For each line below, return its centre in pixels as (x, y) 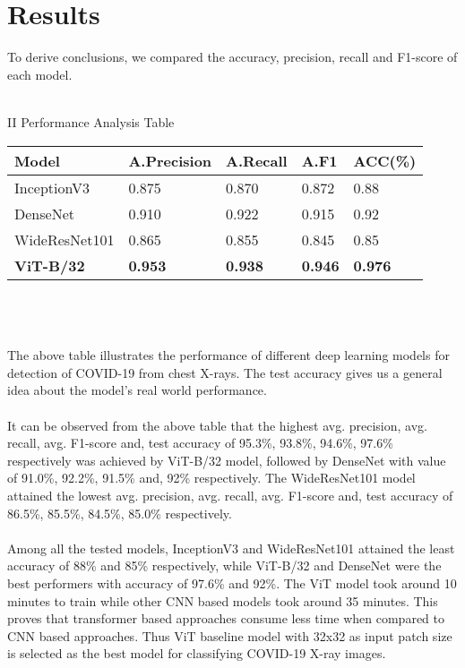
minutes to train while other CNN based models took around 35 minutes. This (223, 600)
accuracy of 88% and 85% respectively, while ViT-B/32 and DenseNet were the (224, 565)
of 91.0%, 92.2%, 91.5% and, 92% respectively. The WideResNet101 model (211, 478)
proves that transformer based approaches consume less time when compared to (226, 618)
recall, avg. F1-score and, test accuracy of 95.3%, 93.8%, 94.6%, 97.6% (200, 443)
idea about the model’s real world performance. (137, 390)
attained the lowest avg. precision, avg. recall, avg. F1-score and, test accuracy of (230, 496)
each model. (40, 74)
